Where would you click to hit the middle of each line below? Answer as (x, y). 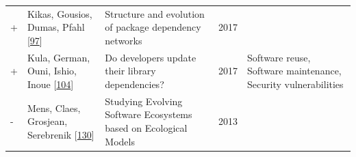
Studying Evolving (144, 101)
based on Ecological (146, 128)
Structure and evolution (155, 13)
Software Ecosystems (149, 114)
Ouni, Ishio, (52, 71)
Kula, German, (59, 57)
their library (130, 71)
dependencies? (135, 84)
